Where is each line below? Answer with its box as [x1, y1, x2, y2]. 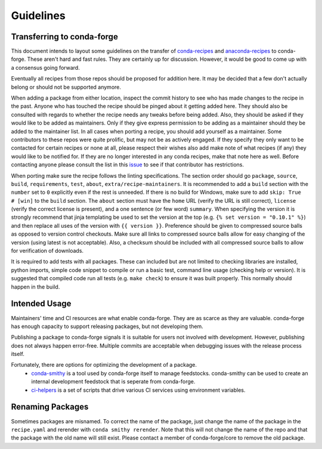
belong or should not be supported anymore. [11, 83, 122, 91]
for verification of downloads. [11, 247, 83, 255]
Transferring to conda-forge [11, 32, 119, 42]
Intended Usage [11, 299, 72, 309]
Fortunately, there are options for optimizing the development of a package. [11, 361, 197, 369]
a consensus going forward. [11, 64, 80, 71]
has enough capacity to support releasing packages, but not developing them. [11, 323, 204, 330]
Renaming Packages [11, 402, 89, 412]
